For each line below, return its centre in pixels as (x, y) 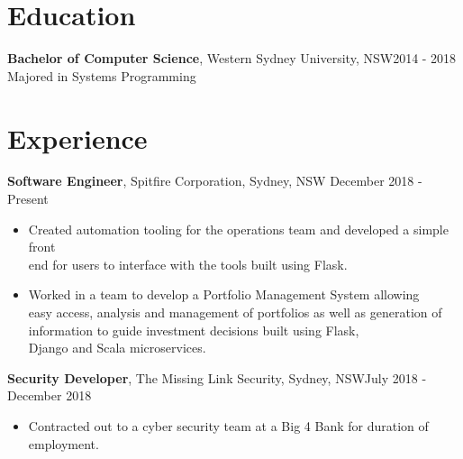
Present (28, 199)
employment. (64, 443)
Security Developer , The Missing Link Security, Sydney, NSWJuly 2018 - (217, 377)
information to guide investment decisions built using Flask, (194, 330)
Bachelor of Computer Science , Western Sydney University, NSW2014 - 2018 (232, 58)
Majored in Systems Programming (102, 75)
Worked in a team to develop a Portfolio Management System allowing (224, 294)
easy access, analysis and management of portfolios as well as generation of (235, 312)
